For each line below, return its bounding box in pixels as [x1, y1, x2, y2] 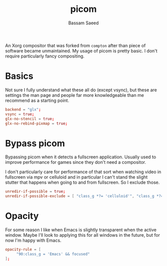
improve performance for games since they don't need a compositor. [5, 159, 147, 165]
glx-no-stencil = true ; [5, 116, 55, 121]
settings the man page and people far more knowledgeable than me [5, 92, 144, 98]
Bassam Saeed [68, 20, 99, 26]
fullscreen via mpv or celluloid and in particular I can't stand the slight [5, 174, 148, 180]
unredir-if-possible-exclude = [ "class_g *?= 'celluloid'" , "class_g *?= [5, 194, 164, 199]
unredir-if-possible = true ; [5, 189, 66, 194]
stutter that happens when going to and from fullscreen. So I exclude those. [5, 180, 160, 186]
